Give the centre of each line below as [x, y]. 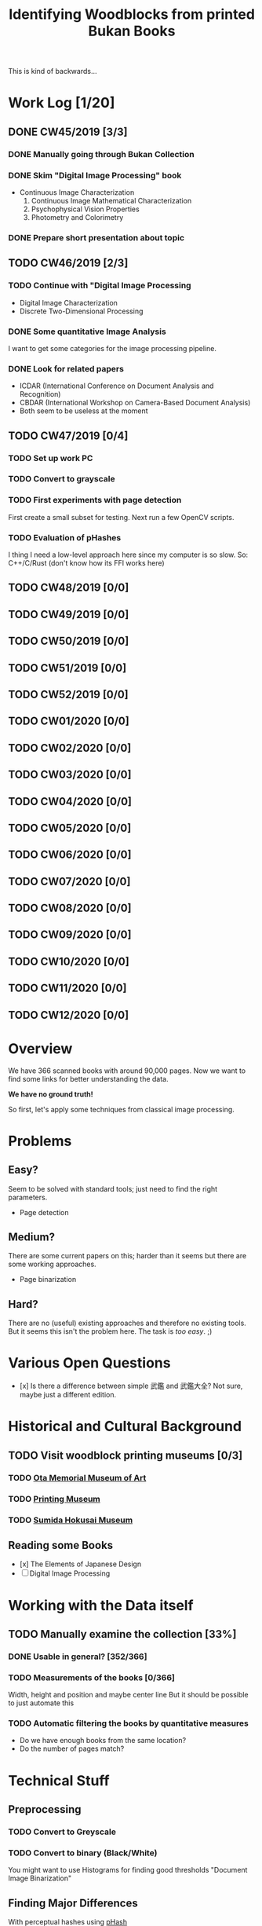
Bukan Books [132, 31]
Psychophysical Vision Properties [85, 209]
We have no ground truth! [51, 1094]
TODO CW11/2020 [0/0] [67, 989]
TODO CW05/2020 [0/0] [70, 828]
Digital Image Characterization [68, 302]
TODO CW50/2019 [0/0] [69, 641]
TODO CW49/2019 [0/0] [69, 614]
